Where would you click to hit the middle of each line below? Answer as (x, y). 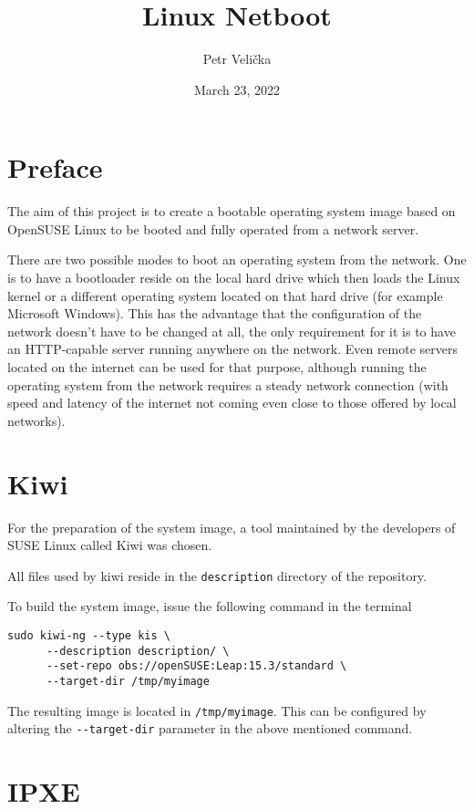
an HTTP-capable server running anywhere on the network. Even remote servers (233, 349)
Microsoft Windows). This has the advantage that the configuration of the (215, 313)
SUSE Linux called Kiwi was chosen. (110, 545)
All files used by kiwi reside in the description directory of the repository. (217, 575)
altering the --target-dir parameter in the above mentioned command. (210, 728)
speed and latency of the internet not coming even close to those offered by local (232, 403)
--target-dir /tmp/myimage (128, 681)
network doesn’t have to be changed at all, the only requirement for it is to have (232, 331)
